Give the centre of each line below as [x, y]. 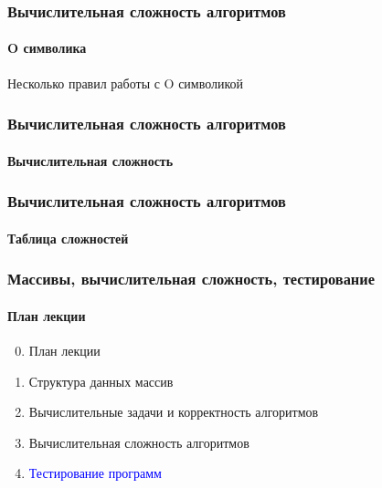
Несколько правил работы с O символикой [126, 83]
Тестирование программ [95, 473]
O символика [47, 48]
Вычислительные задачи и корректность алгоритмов [174, 412]
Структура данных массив [101, 381]
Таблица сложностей [68, 238]
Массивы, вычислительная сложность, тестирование [191, 279]
